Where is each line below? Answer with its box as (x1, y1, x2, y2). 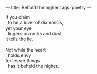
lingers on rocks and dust (7, 31, 62, 36)
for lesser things (5, 58, 40, 63)
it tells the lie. (5, 36, 33, 42)
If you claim (5, 14, 30, 20)
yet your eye (5, 25, 32, 31)
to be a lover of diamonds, (7, 20, 63, 26)
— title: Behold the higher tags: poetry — (5, 5, 92, 10)
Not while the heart (5, 47, 46, 53)
